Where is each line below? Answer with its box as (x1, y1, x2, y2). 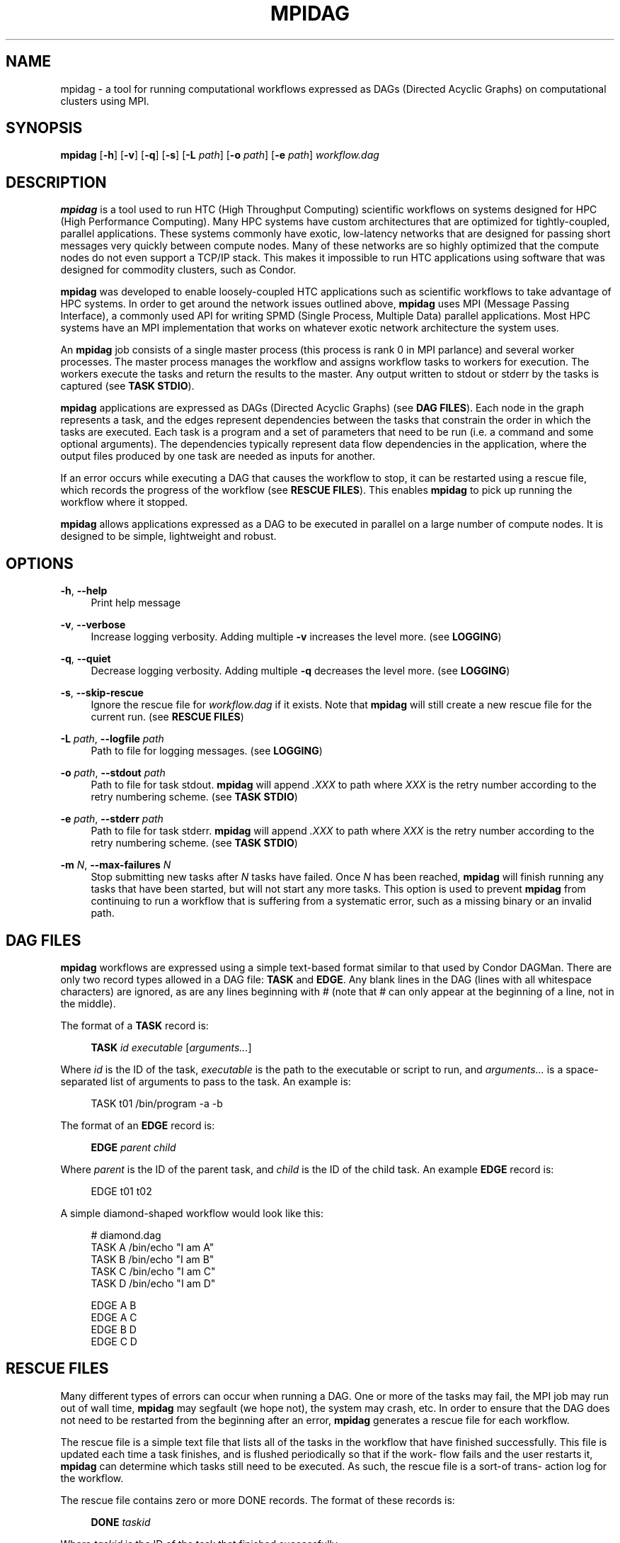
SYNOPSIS (6, 119, 83, 137)
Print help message (91, 597, 181, 609)
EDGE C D (91, 1335, 137, 1347)
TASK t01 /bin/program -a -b (91, 1097, 223, 1109)
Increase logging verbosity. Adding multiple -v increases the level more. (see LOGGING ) (91, 631, 502, 643)
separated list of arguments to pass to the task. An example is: (60, 1075, 351, 1087)
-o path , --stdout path (60, 767, 166, 779)
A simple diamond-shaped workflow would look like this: (60, 1206, 324, 1219)
